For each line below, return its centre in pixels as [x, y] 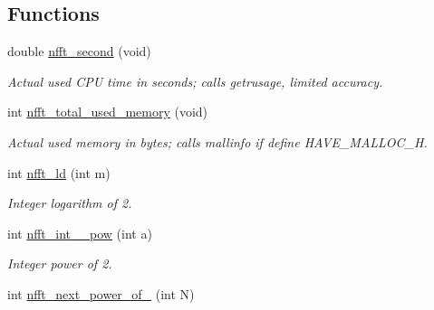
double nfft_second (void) [79, 51]
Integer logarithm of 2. [70, 203]
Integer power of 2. [60, 263]
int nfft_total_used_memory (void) [108, 112]
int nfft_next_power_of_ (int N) [101, 293]
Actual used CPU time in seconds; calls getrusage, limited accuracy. [195, 81]
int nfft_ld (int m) [59, 172]
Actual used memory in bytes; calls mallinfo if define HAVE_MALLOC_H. [217, 141]
